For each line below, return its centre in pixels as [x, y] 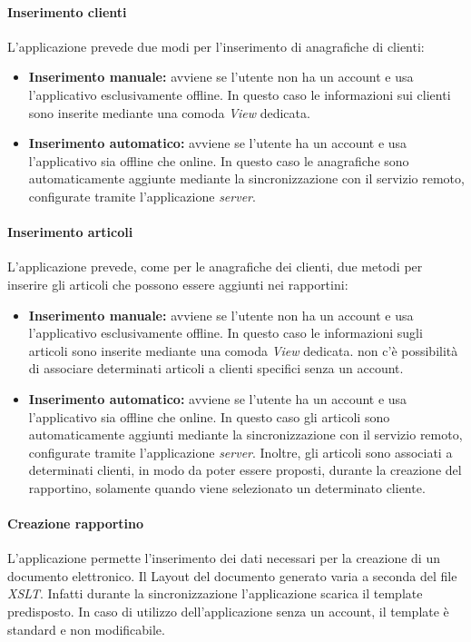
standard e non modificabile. [86, 629]
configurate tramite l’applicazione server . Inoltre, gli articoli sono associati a [240, 452]
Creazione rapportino [76, 523]
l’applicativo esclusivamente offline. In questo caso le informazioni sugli [226, 333]
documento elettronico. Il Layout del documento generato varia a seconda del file [232, 575]
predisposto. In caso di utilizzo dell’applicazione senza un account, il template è [228, 612]
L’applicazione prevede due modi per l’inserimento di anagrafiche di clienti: [216, 46]
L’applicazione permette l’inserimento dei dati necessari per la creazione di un [224, 558]
